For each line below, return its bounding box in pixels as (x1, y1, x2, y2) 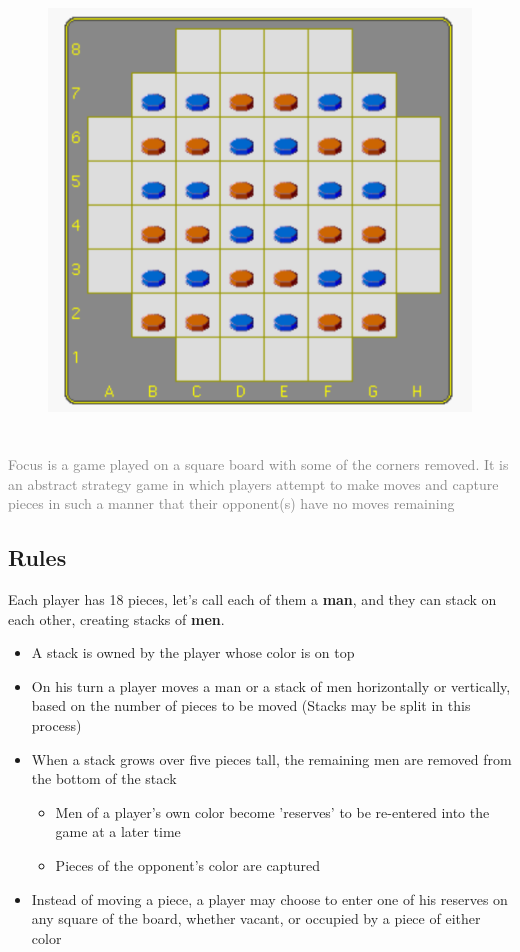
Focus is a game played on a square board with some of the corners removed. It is (8, 454, 509, 475)
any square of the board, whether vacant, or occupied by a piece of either (31, 908, 481, 929)
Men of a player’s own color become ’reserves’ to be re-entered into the (55, 801, 490, 822)
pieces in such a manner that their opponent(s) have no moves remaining (8, 493, 455, 514)
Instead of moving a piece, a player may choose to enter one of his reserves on (31, 888, 508, 909)
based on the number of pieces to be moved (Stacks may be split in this (31, 695, 471, 716)
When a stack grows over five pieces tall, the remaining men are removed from (31, 748, 512, 769)
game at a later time (55, 821, 181, 842)
